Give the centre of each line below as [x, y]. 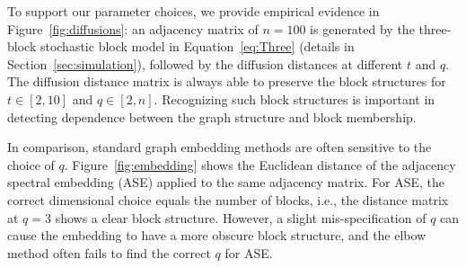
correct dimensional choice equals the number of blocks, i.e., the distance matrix [228, 199]
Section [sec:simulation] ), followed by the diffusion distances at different [205, 63]
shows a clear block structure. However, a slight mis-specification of [241, 217]
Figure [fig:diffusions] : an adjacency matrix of [133, 28]
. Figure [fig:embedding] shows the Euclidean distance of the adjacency [260, 164]
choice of [31, 164]
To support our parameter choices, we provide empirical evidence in [193, 11]
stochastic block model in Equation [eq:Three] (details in [197, 46]
